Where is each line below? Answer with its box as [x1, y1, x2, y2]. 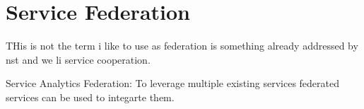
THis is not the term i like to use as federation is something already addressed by [6, 38, 358, 53]
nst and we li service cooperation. [6, 52, 151, 67]
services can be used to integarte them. [6, 89, 175, 104]
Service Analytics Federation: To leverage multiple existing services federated [6, 76, 340, 91]
